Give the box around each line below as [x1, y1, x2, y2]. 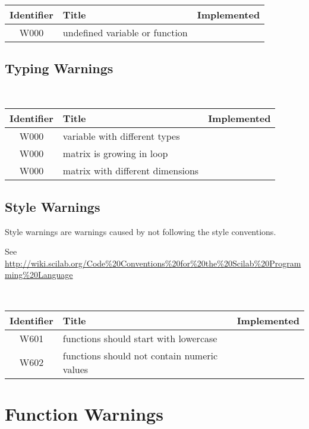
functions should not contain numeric [62, 348, 218, 362]
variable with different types [62, 129, 180, 143]
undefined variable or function [62, 25, 188, 39]
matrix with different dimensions [62, 164, 199, 178]
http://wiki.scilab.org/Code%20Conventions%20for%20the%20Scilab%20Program [5, 256, 301, 269]
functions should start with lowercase [62, 331, 217, 345]
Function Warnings [5, 401, 163, 425]
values [62, 362, 89, 376]
